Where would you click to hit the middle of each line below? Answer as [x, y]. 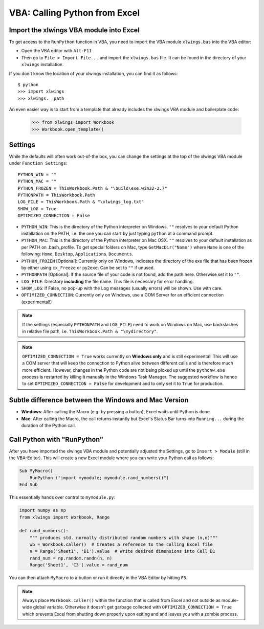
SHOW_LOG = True [37, 209]
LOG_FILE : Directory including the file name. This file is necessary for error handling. [108, 281]
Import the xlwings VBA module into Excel [74, 30]
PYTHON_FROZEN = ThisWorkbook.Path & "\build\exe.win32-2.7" [92, 188]
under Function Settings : [38, 163]
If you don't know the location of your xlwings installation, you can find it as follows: [93, 73]
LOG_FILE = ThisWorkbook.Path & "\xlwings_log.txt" [81, 202]
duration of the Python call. [49, 426]
